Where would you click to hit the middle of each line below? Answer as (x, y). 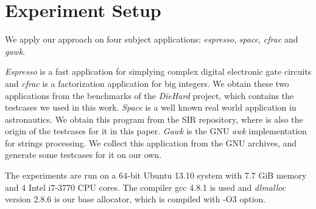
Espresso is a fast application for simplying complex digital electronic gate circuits (158, 71)
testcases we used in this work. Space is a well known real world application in (151, 107)
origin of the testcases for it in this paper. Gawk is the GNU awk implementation (156, 131)
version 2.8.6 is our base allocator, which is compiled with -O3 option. (135, 199)
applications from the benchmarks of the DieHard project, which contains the (149, 95)
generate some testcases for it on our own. (83, 155)
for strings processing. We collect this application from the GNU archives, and (151, 142)
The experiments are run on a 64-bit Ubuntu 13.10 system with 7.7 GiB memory (156, 175)
